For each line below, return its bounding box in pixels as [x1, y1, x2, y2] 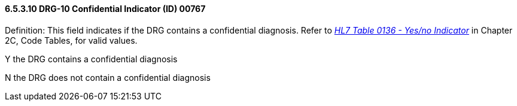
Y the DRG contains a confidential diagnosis [5, 53, 178, 64]
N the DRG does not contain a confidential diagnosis [5, 72, 211, 83]
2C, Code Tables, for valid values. [5, 35, 138, 46]
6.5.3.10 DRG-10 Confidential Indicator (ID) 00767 [5, 4, 206, 14]
